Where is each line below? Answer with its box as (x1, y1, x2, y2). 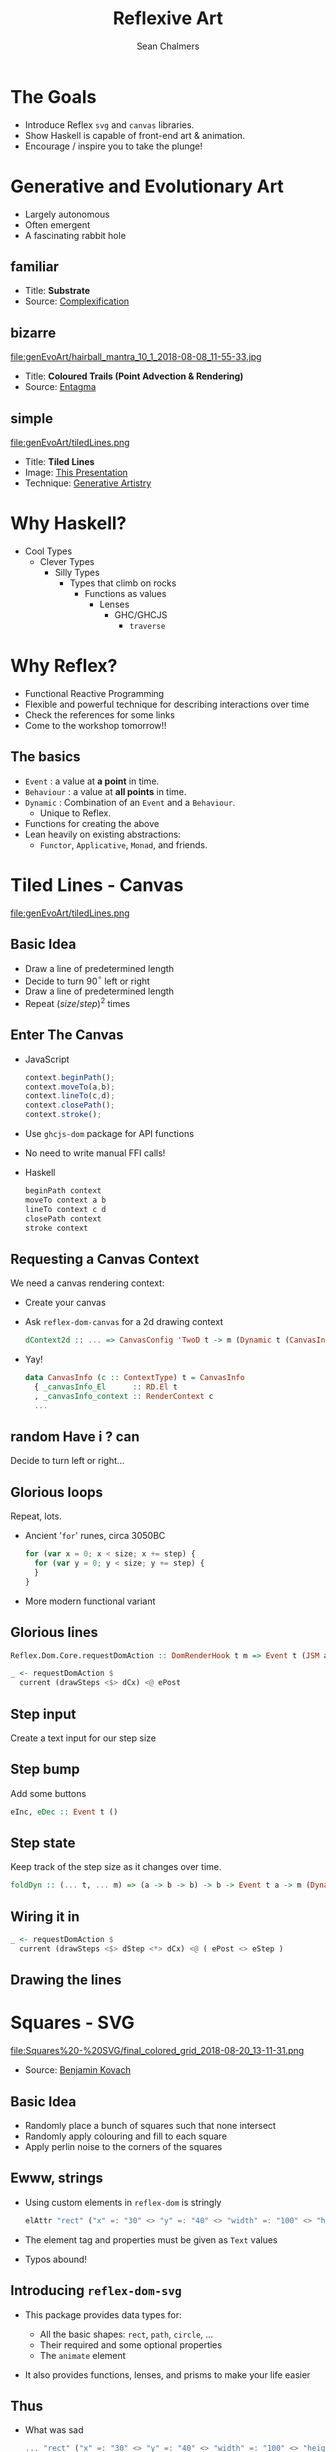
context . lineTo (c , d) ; (24, 1091, 116, 1101)
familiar (10, 258, 60, 276)
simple (10, 410, 54, 427)
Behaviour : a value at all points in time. (24, 785, 187, 797)
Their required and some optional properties (39, 2338, 223, 2351)
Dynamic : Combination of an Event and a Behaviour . (24, 796, 236, 808)
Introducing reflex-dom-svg (10, 2282, 182, 2299)
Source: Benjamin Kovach (24, 2064, 132, 2076)
